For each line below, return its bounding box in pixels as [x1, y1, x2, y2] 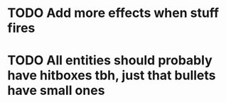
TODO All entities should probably [7, 52, 212, 69]
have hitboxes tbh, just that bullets [7, 67, 216, 84]
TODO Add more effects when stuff [7, 5, 219, 21]
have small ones [7, 83, 105, 98]
